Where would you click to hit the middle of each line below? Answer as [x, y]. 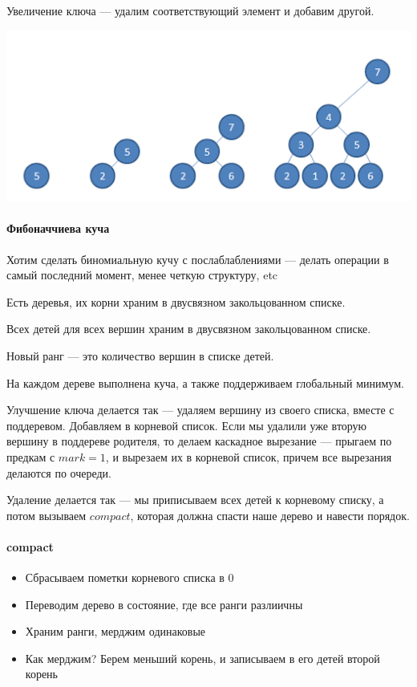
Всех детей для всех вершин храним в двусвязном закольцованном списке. [189, 329]
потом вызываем [47, 515]
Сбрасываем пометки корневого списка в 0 [130, 577]
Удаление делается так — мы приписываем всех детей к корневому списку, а [195, 500]
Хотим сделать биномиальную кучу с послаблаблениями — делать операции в [198, 259]
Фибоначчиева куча [58, 228]
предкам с [31, 456]
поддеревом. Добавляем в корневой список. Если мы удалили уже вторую [187, 425]
